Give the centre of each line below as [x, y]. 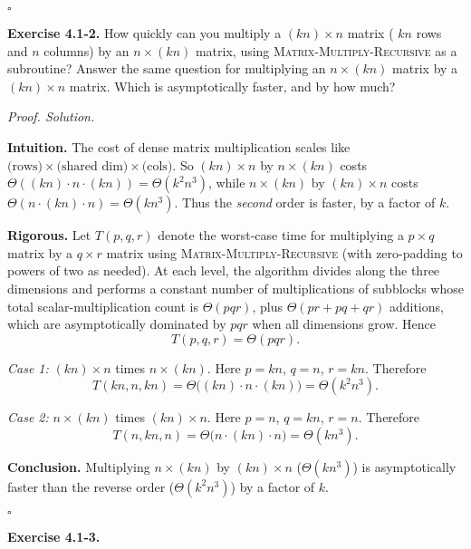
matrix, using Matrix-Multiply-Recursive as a [326, 50]
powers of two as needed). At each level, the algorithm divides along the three [224, 270]
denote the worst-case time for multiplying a [281, 235]
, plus [267, 306]
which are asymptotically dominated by [117, 324]
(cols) [157, 166]
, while [226, 183]
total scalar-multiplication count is [103, 306]
